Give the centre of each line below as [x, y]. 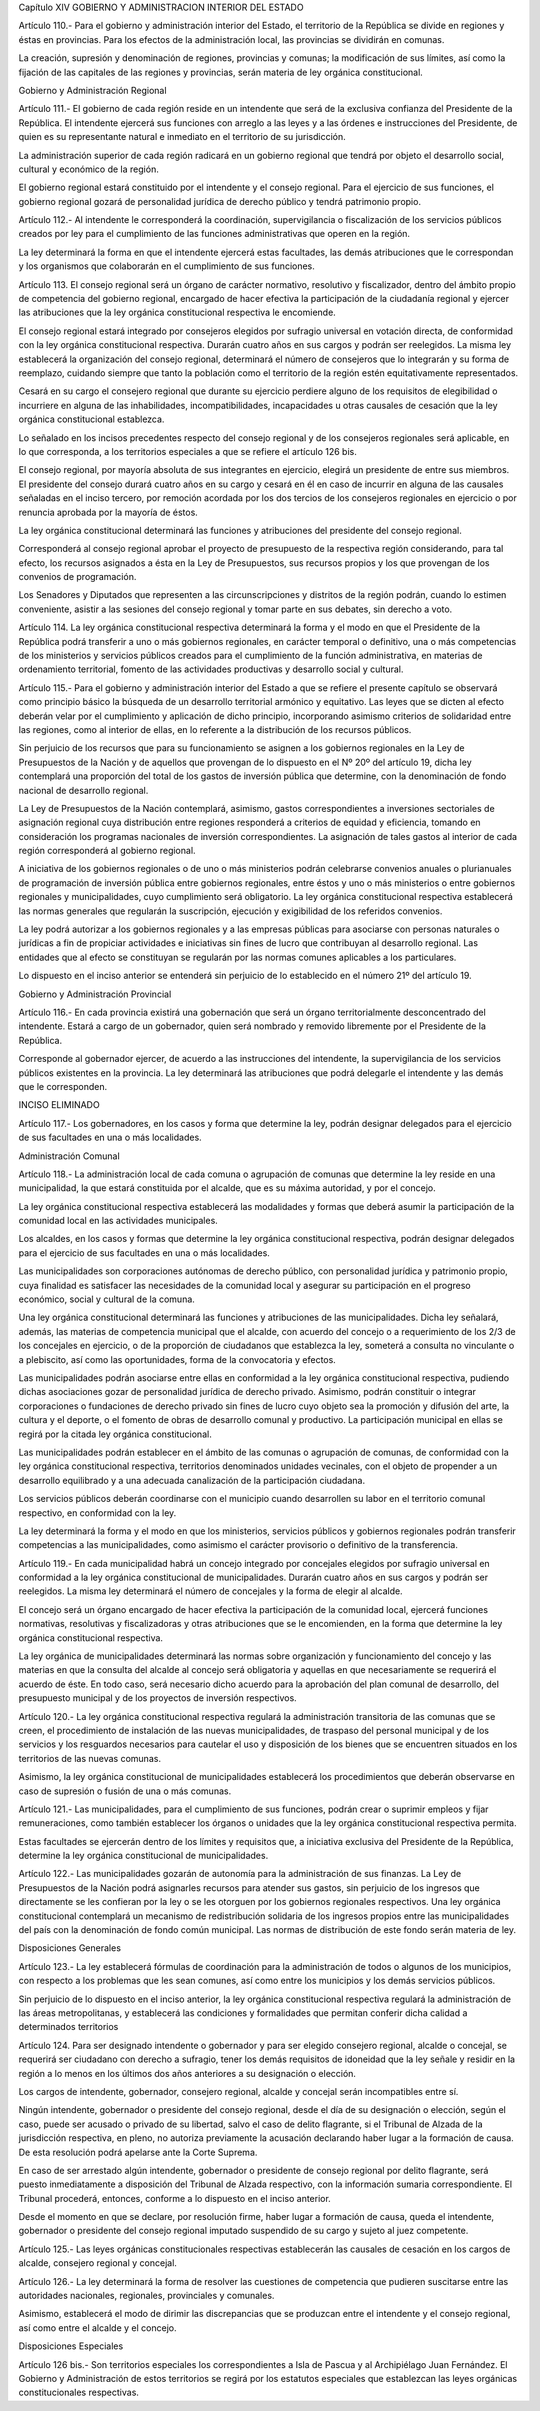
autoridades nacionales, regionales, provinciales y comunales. [146, 2296]
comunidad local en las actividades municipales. [118, 1221]
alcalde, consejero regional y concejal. [97, 2263]
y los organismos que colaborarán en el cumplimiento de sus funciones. [166, 266]
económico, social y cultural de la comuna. [106, 1299]
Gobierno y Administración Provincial [95, 994]
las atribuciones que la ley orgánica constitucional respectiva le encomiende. [177, 312]
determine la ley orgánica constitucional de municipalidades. [143, 1856]
